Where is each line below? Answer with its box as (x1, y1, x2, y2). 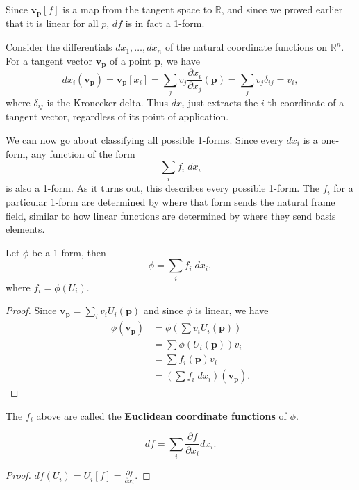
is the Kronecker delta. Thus (47, 95, 169, 109)
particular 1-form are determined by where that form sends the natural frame (6, 195, 335, 209)
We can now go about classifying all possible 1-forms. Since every (6, 132, 283, 147)
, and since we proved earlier (221, 2, 343, 16)
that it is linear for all (6, 16, 99, 31)
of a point (109, 53, 151, 67)
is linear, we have (195, 303, 269, 318)
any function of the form (31, 146, 135, 161)
